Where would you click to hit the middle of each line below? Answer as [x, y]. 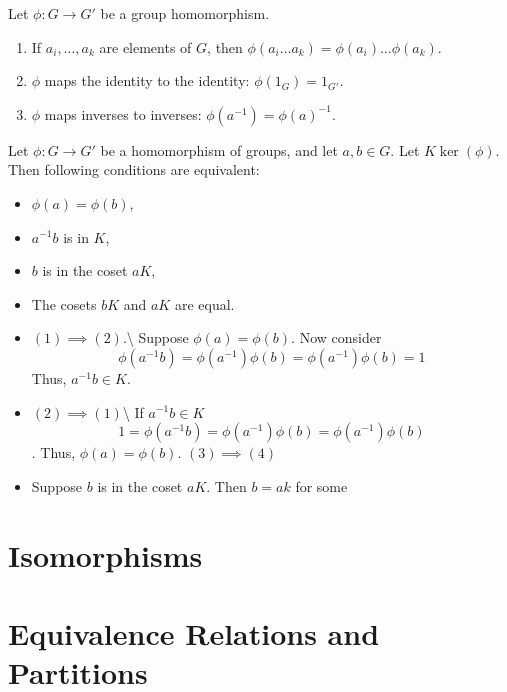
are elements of [145, 46]
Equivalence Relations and [194, 632]
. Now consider [336, 337]
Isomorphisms [105, 554]
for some [321, 485]
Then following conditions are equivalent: [134, 169]
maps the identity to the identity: [147, 80]
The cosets [64, 303]
